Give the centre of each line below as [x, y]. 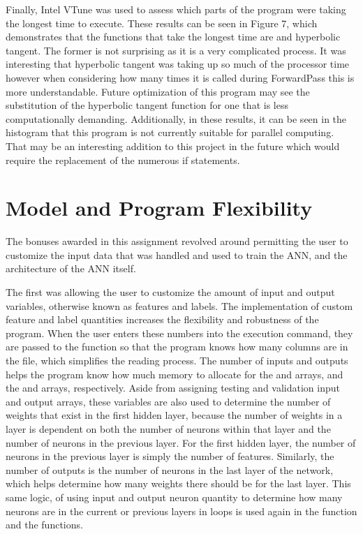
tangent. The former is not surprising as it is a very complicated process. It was [176, 50]
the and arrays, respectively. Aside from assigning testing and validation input [173, 388]
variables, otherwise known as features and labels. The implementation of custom [179, 305]
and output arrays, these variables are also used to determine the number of [168, 401]
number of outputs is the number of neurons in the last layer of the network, [170, 469]
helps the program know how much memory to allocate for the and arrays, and [175, 374]
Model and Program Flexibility [159, 208]
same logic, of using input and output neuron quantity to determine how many [174, 497]
